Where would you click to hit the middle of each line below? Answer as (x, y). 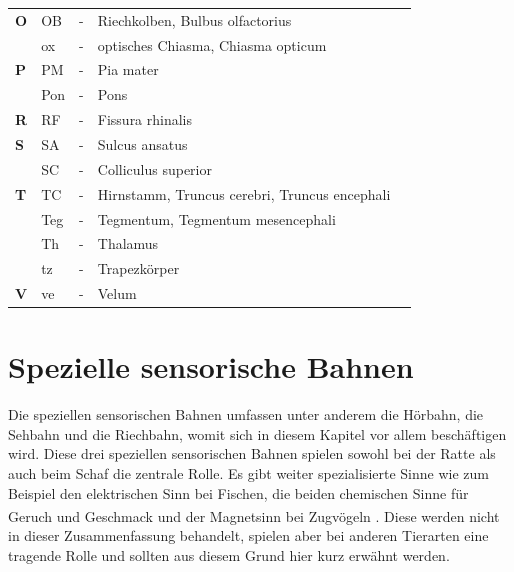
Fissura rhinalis (145, 119)
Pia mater (128, 69)
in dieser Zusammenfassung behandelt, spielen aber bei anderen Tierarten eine (248, 535)
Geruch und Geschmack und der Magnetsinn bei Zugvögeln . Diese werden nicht (254, 515)
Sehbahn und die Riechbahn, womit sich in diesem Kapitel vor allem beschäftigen (257, 433)
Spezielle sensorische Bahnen (211, 366)
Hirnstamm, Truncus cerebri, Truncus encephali (244, 193)
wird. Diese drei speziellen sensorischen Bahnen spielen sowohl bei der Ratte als (252, 453)
